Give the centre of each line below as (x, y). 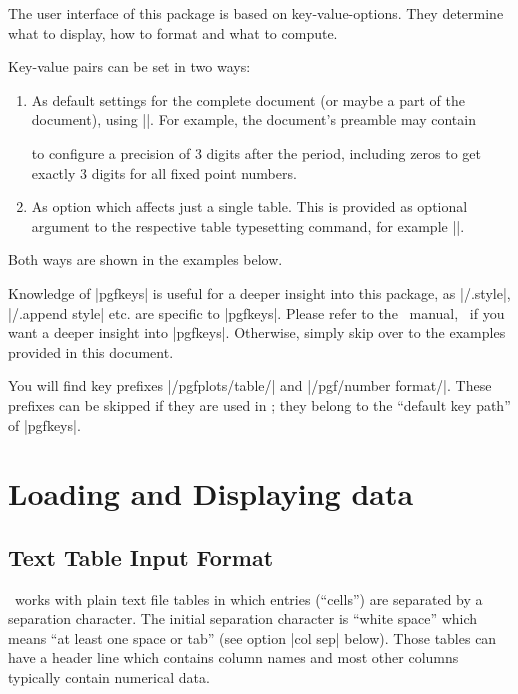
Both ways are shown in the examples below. (145, 259)
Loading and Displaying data (211, 493)
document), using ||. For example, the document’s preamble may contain (253, 119)
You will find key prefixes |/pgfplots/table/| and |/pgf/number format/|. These (250, 385)
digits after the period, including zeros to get (344, 152)
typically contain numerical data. (109, 677)
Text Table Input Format (141, 556)
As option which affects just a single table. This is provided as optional (249, 206)
